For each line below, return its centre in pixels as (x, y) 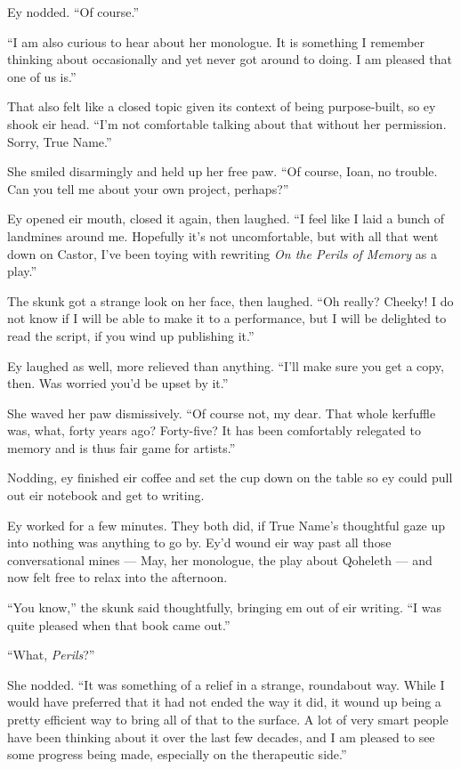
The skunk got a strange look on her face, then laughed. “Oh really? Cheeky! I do (230, 300)
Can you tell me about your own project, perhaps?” (148, 188)
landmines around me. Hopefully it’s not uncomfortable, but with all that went (223, 235)
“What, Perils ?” (51, 655)
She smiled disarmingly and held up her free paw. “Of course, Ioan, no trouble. (222, 171)
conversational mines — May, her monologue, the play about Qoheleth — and (220, 559)
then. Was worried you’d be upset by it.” (118, 383)
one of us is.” (42, 76)
